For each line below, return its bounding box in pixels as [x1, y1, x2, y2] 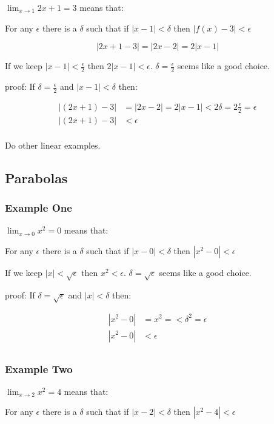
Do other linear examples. [5, 138, 101, 151]
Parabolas [5, 168, 68, 187]
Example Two [5, 361, 73, 376]
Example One [5, 200, 72, 215]
